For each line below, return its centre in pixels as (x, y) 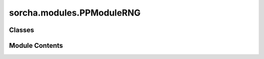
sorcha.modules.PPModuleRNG (75, 13)
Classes (22, 30)
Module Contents (36, 46)
